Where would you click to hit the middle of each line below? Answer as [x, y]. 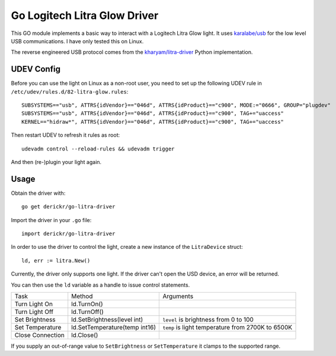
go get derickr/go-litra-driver [68, 207]
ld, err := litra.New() [56, 260]
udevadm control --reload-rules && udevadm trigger [98, 149]
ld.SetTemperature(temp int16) [114, 327]
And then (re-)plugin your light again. [56, 162]
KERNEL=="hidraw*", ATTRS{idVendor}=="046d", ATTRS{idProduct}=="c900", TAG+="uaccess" [153, 122]
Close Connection [39, 335]
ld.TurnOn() [87, 304]
